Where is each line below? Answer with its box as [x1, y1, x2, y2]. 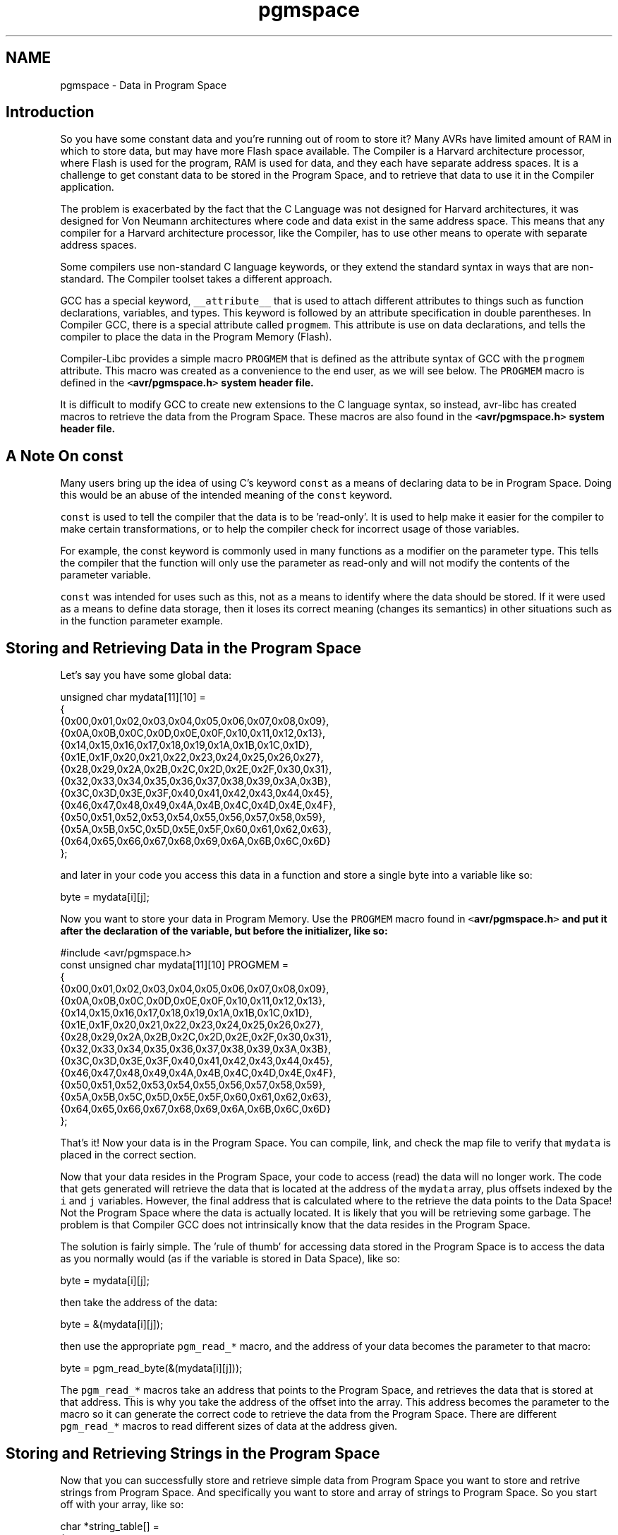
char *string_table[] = [60, 1519, 159, 1532]
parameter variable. [60, 569, 151, 581]
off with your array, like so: [60, 1498, 184, 1510]
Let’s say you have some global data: [60, 669, 232, 682]
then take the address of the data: [60, 1296, 217, 1309]
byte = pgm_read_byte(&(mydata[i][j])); [60, 1362, 243, 1375]
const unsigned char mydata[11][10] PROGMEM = [60, 959, 289, 971]
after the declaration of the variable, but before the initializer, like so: [60, 925, 388, 937]
